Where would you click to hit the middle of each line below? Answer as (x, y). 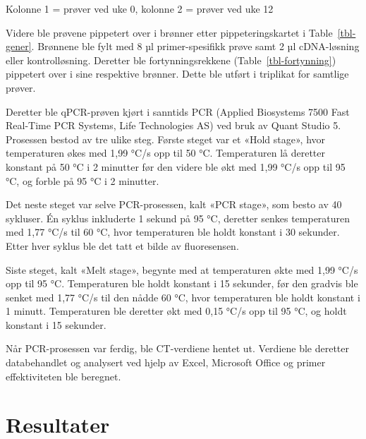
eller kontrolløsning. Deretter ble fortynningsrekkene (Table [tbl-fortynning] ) (171, 60)
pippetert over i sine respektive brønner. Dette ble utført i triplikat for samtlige (177, 74)
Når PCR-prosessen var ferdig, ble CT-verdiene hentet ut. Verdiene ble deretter (178, 348)
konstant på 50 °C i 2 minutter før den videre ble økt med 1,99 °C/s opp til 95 (176, 166)
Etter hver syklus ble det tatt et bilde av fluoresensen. (122, 245)
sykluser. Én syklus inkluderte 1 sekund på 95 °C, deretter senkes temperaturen (178, 218)
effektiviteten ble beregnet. (63, 376)
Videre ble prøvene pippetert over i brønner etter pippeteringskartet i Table (169, 32)
